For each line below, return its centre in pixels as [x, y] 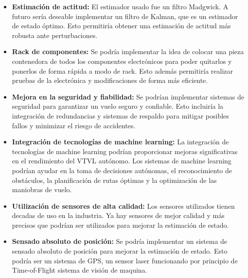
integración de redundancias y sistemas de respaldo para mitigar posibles [120, 115]
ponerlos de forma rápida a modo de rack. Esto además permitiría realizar [122, 70]
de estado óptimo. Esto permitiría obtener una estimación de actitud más [121, 26]
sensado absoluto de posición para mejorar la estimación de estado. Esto [120, 251]
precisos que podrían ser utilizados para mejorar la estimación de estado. [120, 225]
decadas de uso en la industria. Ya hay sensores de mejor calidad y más [118, 215]
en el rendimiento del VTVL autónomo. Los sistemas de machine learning [122, 161]
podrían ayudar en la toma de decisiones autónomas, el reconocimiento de [122, 170]
